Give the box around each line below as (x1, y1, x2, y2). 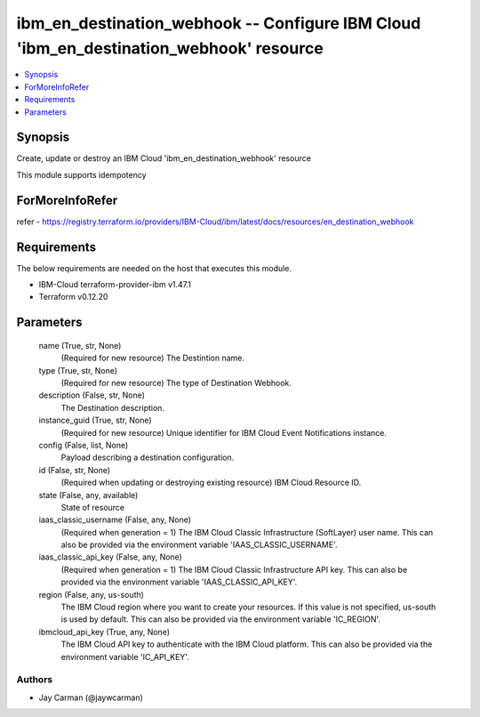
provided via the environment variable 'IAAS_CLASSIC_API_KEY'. (60, 576, 298, 587)
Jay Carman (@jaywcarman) (38, 692, 144, 703)
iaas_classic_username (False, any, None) (38, 514, 191, 525)
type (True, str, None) (38, 365, 118, 375)
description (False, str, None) (38, 390, 146, 400)
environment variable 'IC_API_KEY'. (60, 651, 190, 662)
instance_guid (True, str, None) (38, 415, 152, 426)
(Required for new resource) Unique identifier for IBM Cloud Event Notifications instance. (60, 427, 387, 438)
